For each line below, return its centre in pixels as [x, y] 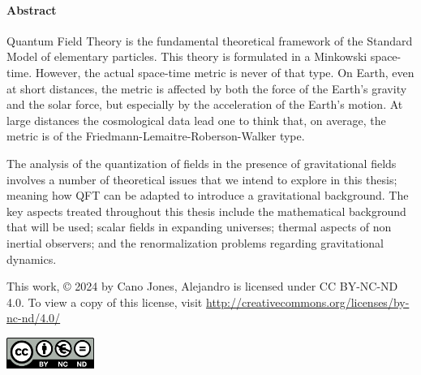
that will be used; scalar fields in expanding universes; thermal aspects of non [199, 227]
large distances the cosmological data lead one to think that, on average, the [196, 120]
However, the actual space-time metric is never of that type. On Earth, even [225, 72]
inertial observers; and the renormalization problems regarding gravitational [195, 242]
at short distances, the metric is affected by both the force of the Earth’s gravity [207, 88]
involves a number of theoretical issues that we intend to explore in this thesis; [202, 179]
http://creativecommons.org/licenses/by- [307, 302]
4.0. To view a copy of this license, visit [105, 302]
